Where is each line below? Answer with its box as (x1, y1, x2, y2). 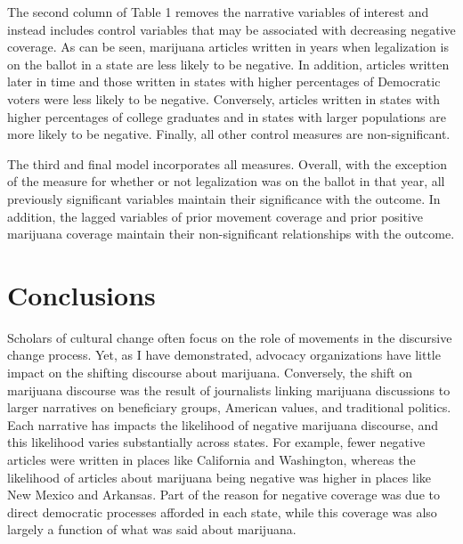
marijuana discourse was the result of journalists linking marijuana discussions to (7, 380, 451, 399)
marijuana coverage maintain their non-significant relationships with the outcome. (7, 224, 455, 243)
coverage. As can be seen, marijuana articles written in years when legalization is (7, 37, 449, 56)
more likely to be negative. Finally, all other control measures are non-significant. (7, 125, 451, 143)
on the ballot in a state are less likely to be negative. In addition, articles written (7, 54, 450, 73)
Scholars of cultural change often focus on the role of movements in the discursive (7, 328, 452, 346)
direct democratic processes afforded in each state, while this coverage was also (7, 502, 437, 521)
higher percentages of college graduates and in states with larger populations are (7, 107, 446, 126)
